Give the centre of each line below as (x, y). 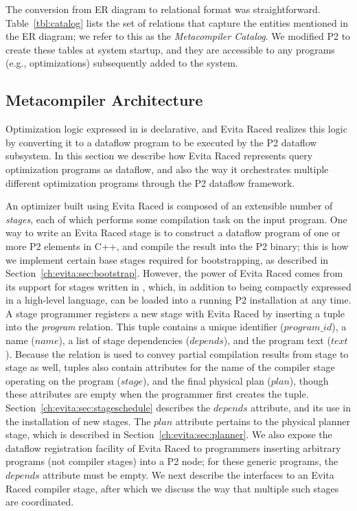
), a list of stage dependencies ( (124, 340)
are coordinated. (40, 502)
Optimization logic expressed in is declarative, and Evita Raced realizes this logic (176, 129)
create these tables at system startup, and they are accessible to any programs (170, 49)
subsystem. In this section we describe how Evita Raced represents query (159, 156)
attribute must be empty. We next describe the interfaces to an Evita (188, 475)
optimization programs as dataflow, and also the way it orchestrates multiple (167, 169)
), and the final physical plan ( (207, 380)
